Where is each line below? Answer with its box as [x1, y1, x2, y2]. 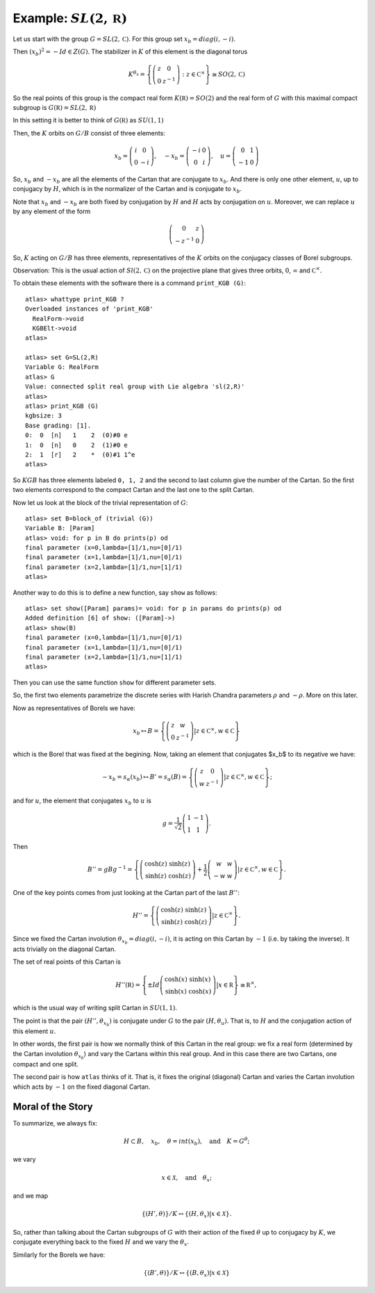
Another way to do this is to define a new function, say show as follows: [12, 588, 218, 597]
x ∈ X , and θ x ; [161, 1173, 212, 1183]
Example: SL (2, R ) [12, 10, 128, 26]
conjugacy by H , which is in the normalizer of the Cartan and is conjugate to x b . [12, 185, 242, 195]
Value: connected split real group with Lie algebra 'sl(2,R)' [25, 383, 245, 390]
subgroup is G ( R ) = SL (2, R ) [12, 103, 97, 111]
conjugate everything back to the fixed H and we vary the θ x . [12, 1237, 190, 1247]
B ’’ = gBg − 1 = [87, 864, 133, 873]
